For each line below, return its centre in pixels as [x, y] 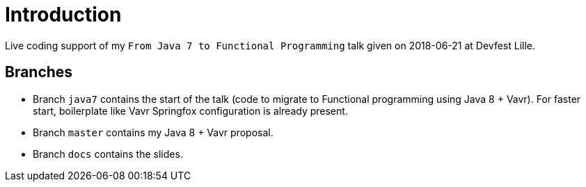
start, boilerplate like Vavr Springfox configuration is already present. [190, 111]
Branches [39, 72]
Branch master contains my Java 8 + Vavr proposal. [153, 132]
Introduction [63, 15]
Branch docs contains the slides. [108, 154]
